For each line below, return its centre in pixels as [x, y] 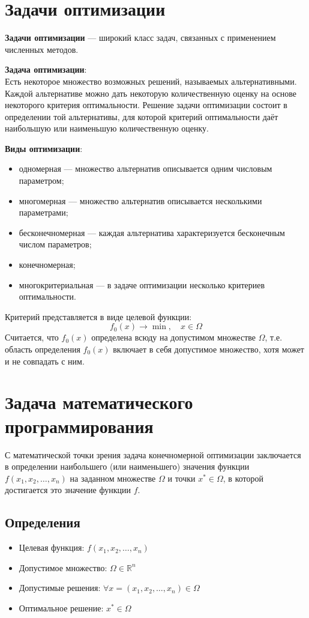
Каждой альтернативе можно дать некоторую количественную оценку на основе [151, 93]
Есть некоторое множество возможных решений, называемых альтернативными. [151, 81]
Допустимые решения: [60, 588]
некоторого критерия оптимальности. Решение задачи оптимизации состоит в [146, 105]
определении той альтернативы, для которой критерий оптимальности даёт [142, 116]
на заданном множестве [113, 478]
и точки [181, 478]
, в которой [243, 478]
